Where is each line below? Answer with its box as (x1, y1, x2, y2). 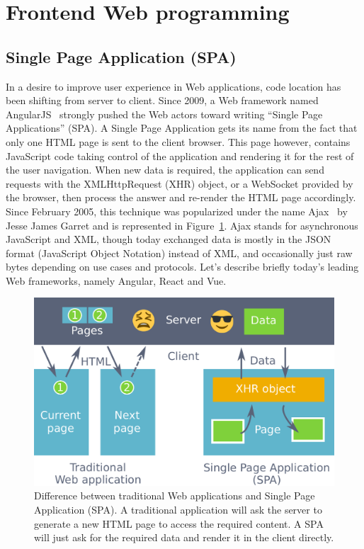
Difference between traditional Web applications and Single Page (34, 488, 315, 503)
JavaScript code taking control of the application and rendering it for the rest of (6, 148, 354, 163)
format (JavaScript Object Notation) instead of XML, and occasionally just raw (6, 245, 353, 260)
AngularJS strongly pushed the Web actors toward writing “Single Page (6, 106, 323, 121)
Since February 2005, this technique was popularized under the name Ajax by (6, 203, 348, 218)
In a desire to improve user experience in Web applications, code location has (6, 79, 341, 94)
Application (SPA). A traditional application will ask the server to (34, 502, 322, 517)
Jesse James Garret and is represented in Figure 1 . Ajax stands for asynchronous (6, 217, 358, 232)
